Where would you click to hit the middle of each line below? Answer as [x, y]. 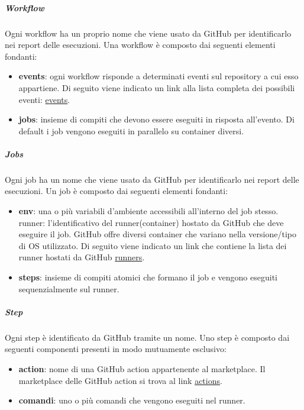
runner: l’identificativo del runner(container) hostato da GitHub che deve [151, 222]
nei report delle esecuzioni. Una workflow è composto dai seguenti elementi [140, 45]
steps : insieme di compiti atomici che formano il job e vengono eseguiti [148, 277]
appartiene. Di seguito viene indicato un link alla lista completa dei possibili [157, 87]
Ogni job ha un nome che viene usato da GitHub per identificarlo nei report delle [152, 179]
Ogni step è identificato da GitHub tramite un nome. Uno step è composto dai [147, 337]
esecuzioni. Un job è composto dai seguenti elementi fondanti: [117, 191]
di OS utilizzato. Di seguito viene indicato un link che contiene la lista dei [153, 245]
